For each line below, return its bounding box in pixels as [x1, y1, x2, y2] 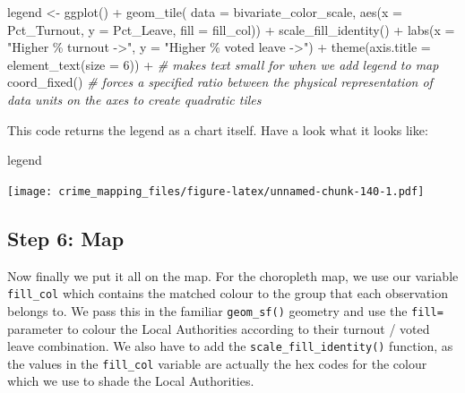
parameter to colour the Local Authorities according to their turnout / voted [7, 319, 430, 337]
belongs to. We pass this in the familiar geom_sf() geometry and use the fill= [7, 301, 443, 320]
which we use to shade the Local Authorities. [7, 372, 254, 390]
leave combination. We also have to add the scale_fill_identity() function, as [7, 337, 453, 355]
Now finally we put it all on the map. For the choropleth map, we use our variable [7, 266, 459, 285]
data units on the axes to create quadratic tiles [7, 90, 262, 108]
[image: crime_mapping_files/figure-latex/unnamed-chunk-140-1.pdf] [7, 184, 425, 198]
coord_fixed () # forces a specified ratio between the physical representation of [7, 73, 433, 91]
